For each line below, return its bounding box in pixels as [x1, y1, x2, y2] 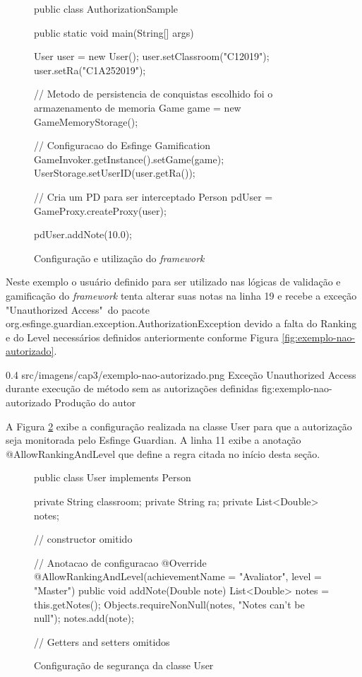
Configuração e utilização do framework [34, 250, 205, 265]
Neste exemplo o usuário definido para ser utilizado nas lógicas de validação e [6, 274, 341, 289]
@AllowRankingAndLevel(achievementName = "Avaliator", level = [34, 569, 322, 584]
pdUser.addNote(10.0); [34, 227, 132, 242]
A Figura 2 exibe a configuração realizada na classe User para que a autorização [6, 418, 352, 433]
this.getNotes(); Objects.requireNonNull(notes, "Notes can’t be [34, 596, 305, 611]
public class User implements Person [34, 470, 191, 485]
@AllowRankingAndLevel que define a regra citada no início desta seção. [6, 446, 320, 461]
